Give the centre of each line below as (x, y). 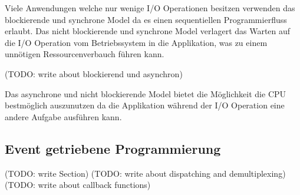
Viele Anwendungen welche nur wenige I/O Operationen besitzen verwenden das (150, 8)
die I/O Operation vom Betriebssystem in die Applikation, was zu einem (136, 42)
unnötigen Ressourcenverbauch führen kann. (85, 54)
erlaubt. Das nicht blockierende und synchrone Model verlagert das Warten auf (148, 31)
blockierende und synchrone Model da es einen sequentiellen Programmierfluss (146, 19)
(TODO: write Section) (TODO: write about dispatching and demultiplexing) (145, 173)
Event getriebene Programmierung (113, 148)
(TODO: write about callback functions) (78, 185)
